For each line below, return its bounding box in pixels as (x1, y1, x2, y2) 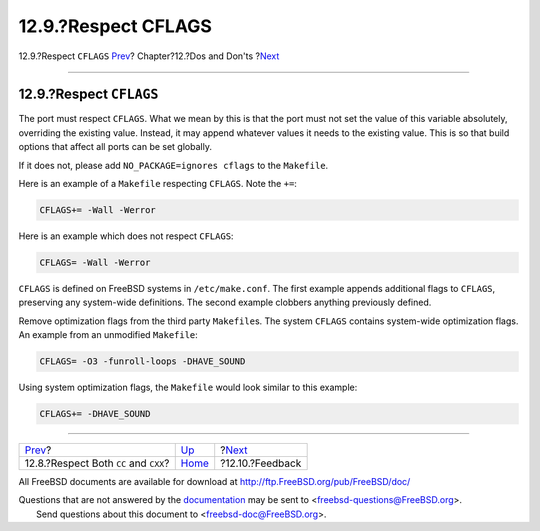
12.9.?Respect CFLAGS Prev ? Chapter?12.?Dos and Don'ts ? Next (18, 50, 280, 62)
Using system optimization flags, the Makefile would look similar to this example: (18, 381, 358, 394)
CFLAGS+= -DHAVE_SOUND (39, 408, 151, 420)
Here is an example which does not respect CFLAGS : (18, 230, 234, 242)
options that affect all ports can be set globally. (18, 141, 212, 153)
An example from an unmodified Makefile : (18, 329, 199, 341)
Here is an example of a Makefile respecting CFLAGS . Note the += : (18, 178, 297, 190)
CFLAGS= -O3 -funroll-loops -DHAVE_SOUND (39, 356, 246, 367)
